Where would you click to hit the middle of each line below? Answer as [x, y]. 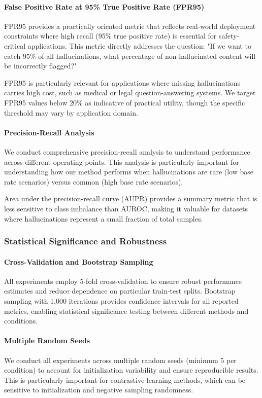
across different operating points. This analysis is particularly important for [122, 161]
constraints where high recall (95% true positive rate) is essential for [110, 36]
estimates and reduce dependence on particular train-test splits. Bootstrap [120, 291]
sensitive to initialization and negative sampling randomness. [99, 390]
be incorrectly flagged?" [41, 66]
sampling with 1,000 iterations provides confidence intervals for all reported [121, 300]
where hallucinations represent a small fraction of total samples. [104, 218]
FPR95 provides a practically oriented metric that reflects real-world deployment [130, 26]
